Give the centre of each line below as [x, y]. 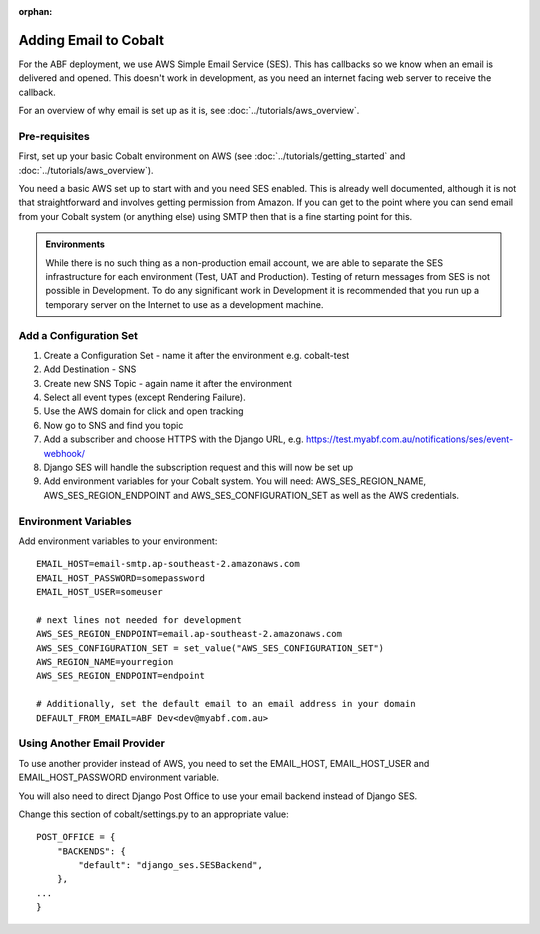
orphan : [35, 11]
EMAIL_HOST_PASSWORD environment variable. [119, 777]
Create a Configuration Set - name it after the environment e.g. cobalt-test [196, 355]
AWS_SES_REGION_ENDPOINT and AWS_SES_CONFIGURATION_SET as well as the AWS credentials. [251, 495]
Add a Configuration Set [78, 335]
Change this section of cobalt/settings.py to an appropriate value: [153, 814]
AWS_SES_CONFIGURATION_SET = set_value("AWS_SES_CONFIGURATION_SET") [210, 648]
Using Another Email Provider [91, 743]
